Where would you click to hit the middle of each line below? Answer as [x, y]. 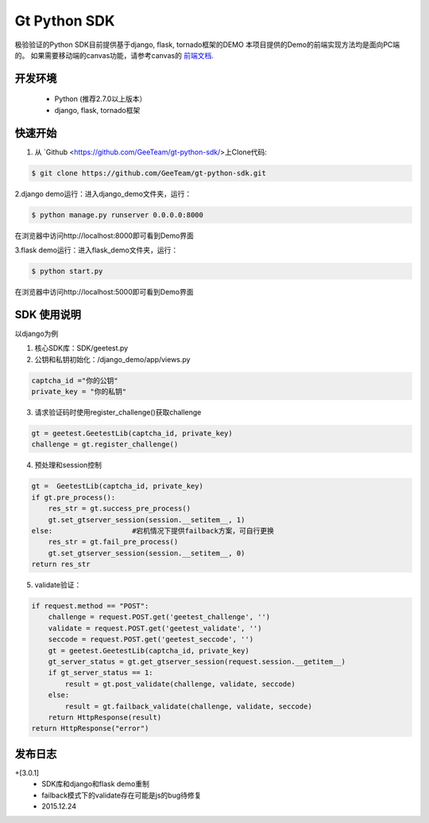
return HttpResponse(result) [105, 717]
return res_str [61, 564]
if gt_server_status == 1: [101, 673]
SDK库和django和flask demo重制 [96, 784]
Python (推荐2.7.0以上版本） [100, 99]
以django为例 [37, 333]
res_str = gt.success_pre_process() [119, 509]
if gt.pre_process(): [73, 497]
